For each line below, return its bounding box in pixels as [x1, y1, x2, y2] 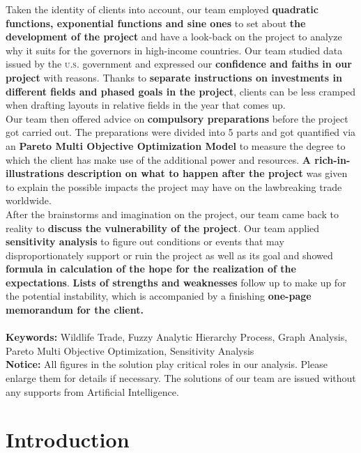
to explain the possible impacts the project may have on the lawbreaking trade [6, 179, 342, 194]
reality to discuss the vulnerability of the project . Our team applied [6, 220, 320, 235]
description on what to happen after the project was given [67, 166, 348, 181]
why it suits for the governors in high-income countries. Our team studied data [6, 43, 343, 57]
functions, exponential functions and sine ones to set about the [6, 15, 306, 30]
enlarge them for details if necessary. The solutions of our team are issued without [6, 371, 356, 385]
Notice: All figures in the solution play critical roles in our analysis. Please [6, 357, 328, 371]
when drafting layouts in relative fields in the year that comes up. [6, 98, 286, 112]
